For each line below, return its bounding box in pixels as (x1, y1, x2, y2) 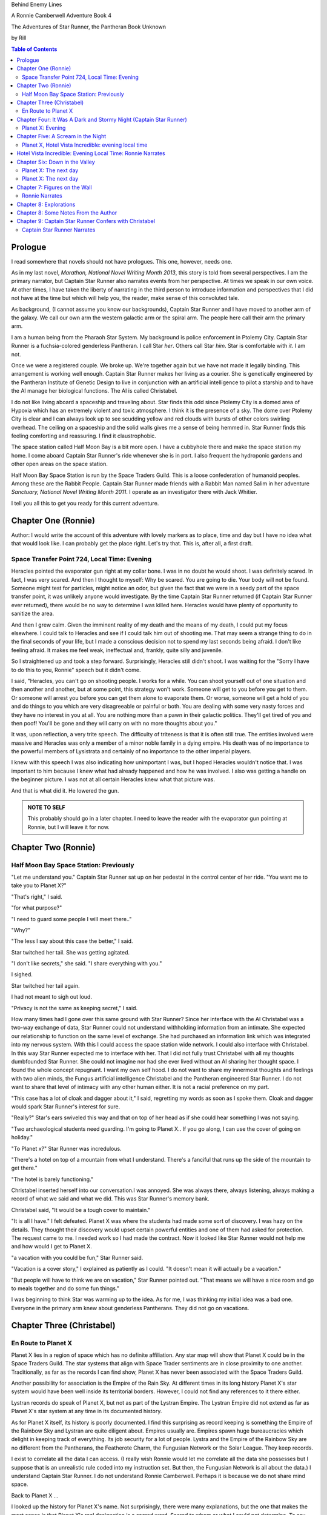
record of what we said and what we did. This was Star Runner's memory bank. (11, 1195, 210, 1202)
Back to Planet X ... (11, 1491, 59, 1499)
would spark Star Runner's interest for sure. (11, 1103, 121, 1110)
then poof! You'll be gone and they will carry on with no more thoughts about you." (11, 719, 217, 727)
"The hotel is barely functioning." (11, 1176, 94, 1183)
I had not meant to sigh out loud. (11, 993, 92, 1001)
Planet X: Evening (22, 124, 66, 132)
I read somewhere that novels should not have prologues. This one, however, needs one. (11, 258, 233, 265)
